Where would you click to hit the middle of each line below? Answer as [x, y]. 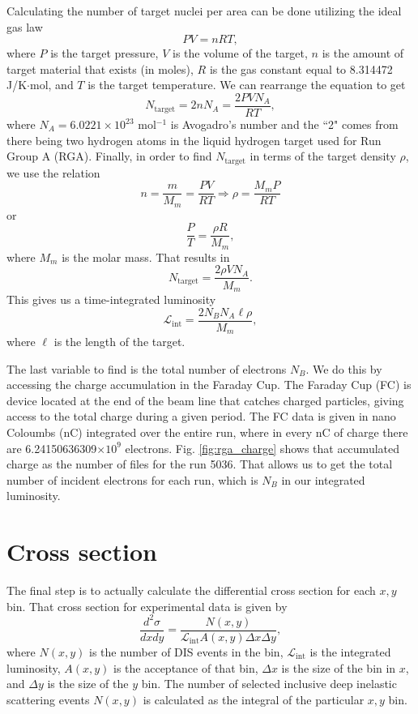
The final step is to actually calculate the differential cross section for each [191, 590]
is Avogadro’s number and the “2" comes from [284, 124]
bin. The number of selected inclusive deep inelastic [269, 684]
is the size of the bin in [339, 667]
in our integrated [323, 479]
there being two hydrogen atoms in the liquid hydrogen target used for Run [194, 140]
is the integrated [350, 651]
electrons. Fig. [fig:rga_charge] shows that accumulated [262, 448]
